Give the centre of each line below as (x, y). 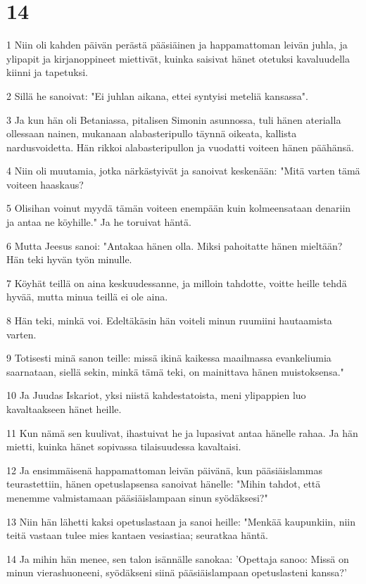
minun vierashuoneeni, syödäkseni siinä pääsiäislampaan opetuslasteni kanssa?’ (177, 572)
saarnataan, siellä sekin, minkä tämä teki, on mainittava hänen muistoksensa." (175, 371)
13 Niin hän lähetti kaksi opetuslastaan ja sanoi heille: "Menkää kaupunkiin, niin (181, 521)
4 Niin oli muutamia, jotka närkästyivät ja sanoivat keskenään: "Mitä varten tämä (183, 171)
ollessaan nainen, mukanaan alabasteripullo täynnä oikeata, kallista (152, 133)
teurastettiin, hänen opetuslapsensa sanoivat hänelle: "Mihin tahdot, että (164, 484)
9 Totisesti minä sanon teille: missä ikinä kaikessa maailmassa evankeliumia (169, 358)
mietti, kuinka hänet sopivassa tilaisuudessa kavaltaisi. (124, 446)
